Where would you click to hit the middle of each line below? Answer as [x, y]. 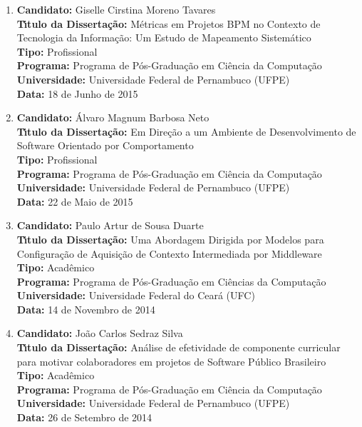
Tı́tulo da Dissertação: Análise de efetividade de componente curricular [179, 347]
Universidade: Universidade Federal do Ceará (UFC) [136, 295]
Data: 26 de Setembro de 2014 [84, 417]
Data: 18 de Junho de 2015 [77, 93]
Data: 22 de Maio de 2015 [75, 201]
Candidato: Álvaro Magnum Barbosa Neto [113, 117]
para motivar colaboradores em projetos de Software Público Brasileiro [171, 361]
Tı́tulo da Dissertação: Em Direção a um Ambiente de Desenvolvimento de [186, 131]
